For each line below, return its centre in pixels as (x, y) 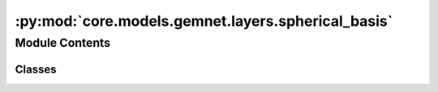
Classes (36, 69)
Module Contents (63, 43)
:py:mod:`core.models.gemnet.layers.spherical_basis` (204, 21)
